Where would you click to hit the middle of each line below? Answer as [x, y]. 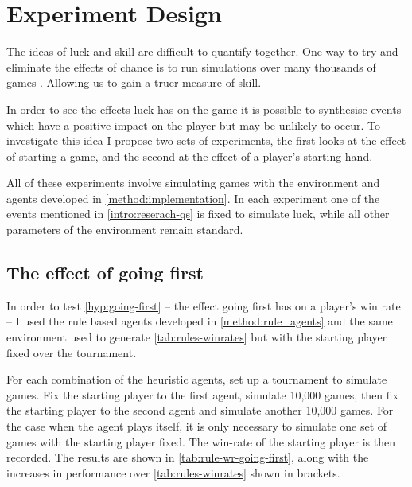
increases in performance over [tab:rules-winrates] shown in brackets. [173, 472]
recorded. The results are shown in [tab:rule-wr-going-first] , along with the [188, 457]
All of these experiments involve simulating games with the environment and [193, 183]
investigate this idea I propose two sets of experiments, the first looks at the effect [206, 140]
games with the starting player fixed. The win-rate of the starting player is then [201, 441]
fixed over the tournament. [72, 352]
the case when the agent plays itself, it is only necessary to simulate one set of [197, 426]
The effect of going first [105, 273]
